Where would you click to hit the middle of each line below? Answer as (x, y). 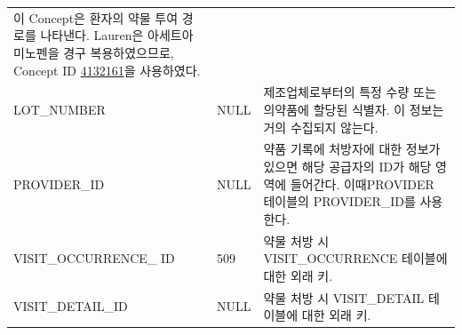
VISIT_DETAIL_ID (71, 306)
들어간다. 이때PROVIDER (362, 183)
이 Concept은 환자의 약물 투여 (96, 17)
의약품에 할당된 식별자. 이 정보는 (354, 109)
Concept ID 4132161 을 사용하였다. (107, 70)
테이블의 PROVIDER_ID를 (339, 201)
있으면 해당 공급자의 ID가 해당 (347, 166)
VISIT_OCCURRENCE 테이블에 (355, 258)
